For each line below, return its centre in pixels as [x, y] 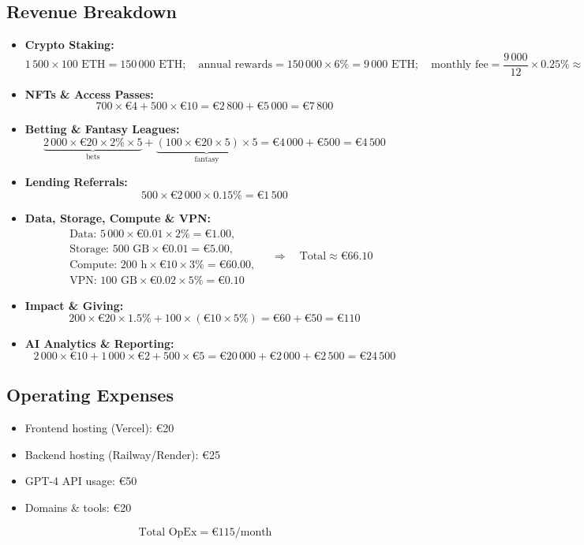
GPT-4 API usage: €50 [81, 481]
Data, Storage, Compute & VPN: [118, 218]
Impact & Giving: [74, 305]
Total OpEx [168, 532]
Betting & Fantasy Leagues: [102, 129]
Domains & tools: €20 [78, 507]
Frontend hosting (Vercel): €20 [99, 428]
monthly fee [460, 65]
